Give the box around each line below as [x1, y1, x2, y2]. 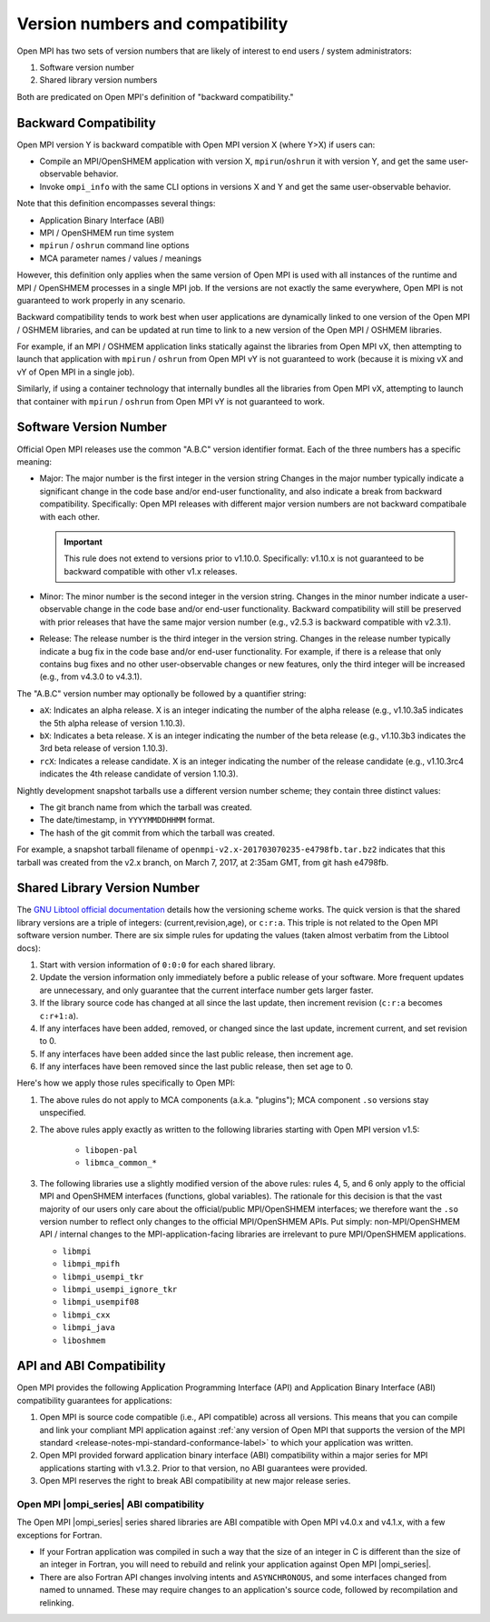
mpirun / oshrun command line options [39, 240, 190, 251]
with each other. [39, 511, 100, 522]
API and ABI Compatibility [16, 1358, 166, 1374]
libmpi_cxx [62, 1309, 111, 1320]
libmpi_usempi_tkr [62, 1271, 144, 1282]
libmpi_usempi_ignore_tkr [62, 1284, 178, 1295]
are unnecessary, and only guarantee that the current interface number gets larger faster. [39, 985, 374, 996]
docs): [16, 942, 41, 954]
